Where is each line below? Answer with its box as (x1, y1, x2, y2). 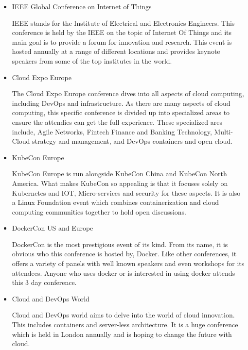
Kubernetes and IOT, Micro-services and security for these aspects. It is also (12, 187, 241, 198)
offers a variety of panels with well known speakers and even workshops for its (12, 258, 245, 268)
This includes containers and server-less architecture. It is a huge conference (12, 319, 238, 330)
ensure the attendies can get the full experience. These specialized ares (12, 117, 222, 127)
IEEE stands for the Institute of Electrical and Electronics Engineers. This (12, 17, 235, 28)
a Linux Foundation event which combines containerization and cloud (12, 197, 219, 207)
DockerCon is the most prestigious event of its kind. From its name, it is (12, 239, 228, 249)
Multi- (214, 126, 233, 136)
